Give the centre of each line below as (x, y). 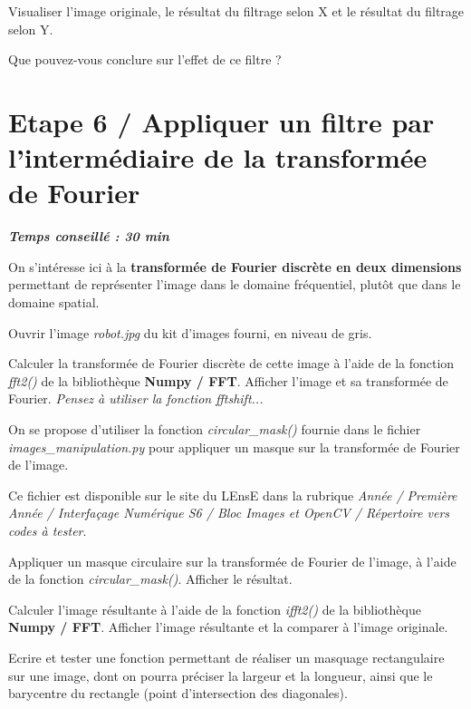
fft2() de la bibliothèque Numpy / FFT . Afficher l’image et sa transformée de (228, 380)
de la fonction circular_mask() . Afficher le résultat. (150, 579)
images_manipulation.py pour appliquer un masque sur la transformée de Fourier (234, 447)
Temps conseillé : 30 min (89, 236)
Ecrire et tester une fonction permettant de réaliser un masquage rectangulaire (226, 657)
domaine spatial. (54, 302)
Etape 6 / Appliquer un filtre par (221, 121)
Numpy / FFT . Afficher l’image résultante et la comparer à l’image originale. (228, 627)
